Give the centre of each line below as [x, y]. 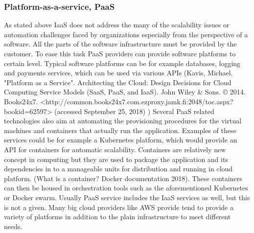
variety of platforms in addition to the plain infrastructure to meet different [117, 217]
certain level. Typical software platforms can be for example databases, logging [122, 63]
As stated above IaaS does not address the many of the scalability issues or [117, 25]
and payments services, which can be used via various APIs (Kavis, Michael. [118, 73]
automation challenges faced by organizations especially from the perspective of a [126, 34]
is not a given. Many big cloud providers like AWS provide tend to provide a [119, 207]
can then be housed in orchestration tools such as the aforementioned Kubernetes [126, 188]
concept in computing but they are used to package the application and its [116, 159]
